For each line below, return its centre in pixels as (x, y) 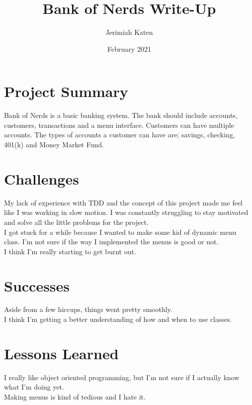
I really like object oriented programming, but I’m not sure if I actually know (122, 377)
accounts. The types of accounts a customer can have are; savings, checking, (120, 135)
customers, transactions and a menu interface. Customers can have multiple (119, 125)
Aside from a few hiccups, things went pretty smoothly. (88, 309)
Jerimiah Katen (129, 32)
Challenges (42, 178)
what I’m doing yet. (34, 387)
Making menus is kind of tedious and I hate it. (75, 396)
